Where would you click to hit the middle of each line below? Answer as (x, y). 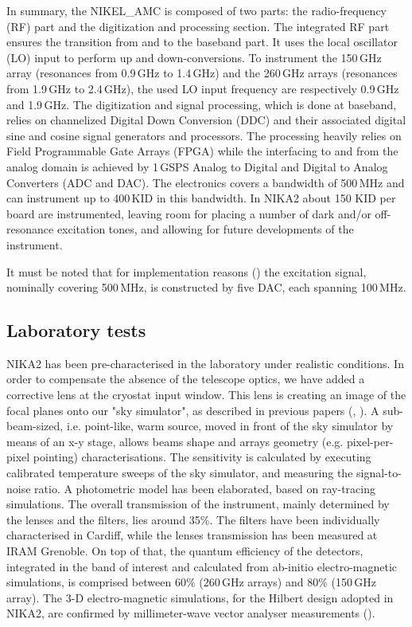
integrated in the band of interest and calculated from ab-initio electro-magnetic (202, 566)
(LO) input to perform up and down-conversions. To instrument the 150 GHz (194, 57)
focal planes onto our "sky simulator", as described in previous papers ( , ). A (193, 410)
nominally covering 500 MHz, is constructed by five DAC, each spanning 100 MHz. (206, 287)
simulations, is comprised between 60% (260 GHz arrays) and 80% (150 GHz (191, 582)
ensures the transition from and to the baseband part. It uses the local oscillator (202, 42)
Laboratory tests (76, 330)
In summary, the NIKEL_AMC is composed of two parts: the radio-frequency (197, 10)
